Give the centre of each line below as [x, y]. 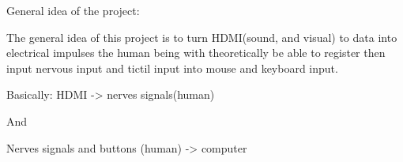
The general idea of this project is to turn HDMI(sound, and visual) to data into [202, 37]
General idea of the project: [73, 10]
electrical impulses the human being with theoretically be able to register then [196, 53]
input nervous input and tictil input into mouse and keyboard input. [172, 68]
